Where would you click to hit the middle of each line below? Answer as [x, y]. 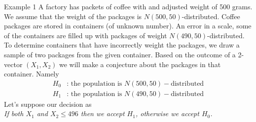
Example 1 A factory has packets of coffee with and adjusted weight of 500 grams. [128, 6]
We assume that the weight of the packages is [73, 16]
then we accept [103, 113]
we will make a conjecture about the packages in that [140, 64]
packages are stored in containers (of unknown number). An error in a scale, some [128, 26]
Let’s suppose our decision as [48, 104]
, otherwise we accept [167, 113]
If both [14, 113]
